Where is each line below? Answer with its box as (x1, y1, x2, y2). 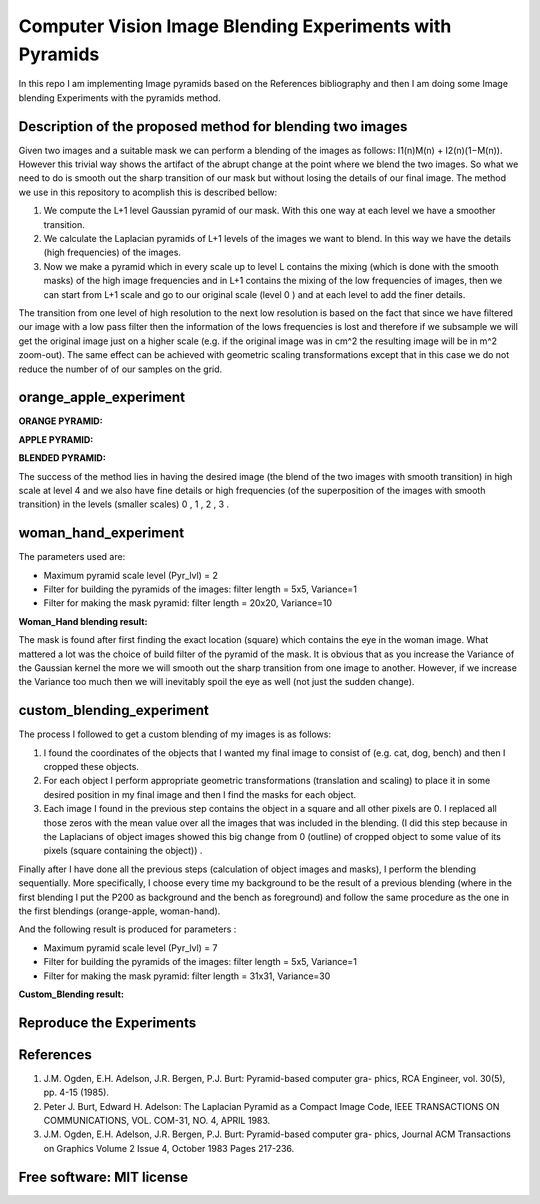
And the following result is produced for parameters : (18, 923, 237, 935)
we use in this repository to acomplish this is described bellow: (18, 186, 278, 198)
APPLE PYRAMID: (18, 433, 94, 445)
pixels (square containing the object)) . (43, 845, 203, 857)
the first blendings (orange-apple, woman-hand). (18, 905, 221, 917)
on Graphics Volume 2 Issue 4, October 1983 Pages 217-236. (43, 1142, 295, 1154)
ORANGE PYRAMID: (18, 415, 104, 427)
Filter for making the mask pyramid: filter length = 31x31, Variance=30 (43, 970, 331, 982)
